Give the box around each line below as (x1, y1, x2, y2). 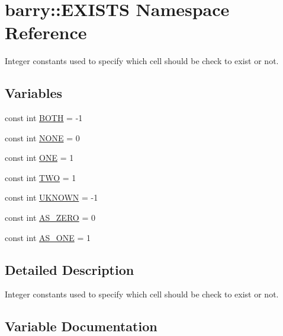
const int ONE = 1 (5, 151, 74, 164)
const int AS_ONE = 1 (5, 231, 91, 243)
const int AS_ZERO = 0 (5, 211, 95, 224)
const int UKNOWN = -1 (5, 191, 98, 204)
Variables (5, 84, 63, 102)
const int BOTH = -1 (5, 112, 83, 124)
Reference (5, 20, 87, 45)
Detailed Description (5, 260, 134, 278)
